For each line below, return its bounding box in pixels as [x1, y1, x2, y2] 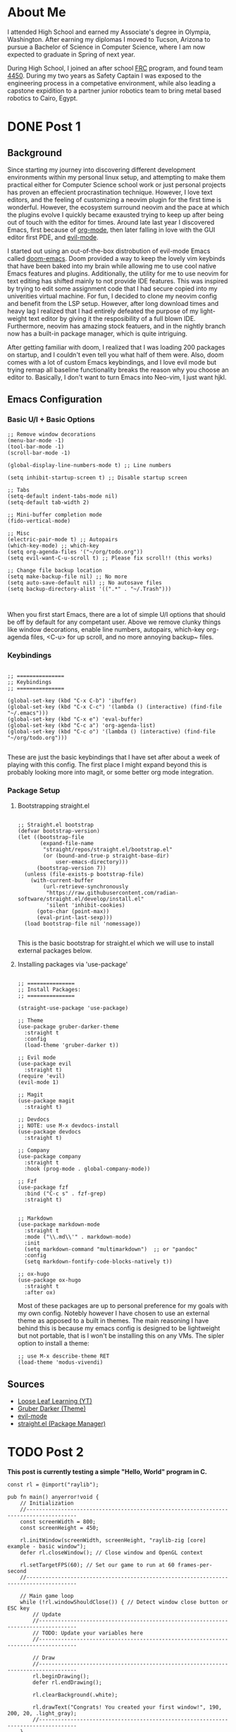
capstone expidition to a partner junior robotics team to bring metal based [7, 86, 222, 95]
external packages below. [17, 946, 93, 955]
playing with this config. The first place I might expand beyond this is [7, 760, 207, 769]
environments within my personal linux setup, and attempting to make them [7, 172, 225, 181]
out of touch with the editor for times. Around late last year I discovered [7, 218, 215, 226]
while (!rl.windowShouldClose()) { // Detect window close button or [20, 1598, 229, 1606]
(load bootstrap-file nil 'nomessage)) [24, 920, 141, 928]
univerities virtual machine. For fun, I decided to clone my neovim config [7, 291, 217, 300]
